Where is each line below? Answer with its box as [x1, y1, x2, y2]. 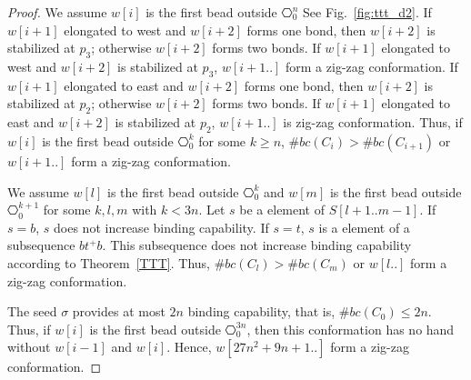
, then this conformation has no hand [246, 319, 455, 338]
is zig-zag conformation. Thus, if [283, 113, 463, 132]
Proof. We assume [7, 3, 107, 21]
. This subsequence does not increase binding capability [102, 235, 412, 255]
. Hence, [166, 337, 212, 356]
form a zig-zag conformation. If [286, 56, 458, 75]
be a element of [239, 200, 326, 219]
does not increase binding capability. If [54, 217, 269, 236]
